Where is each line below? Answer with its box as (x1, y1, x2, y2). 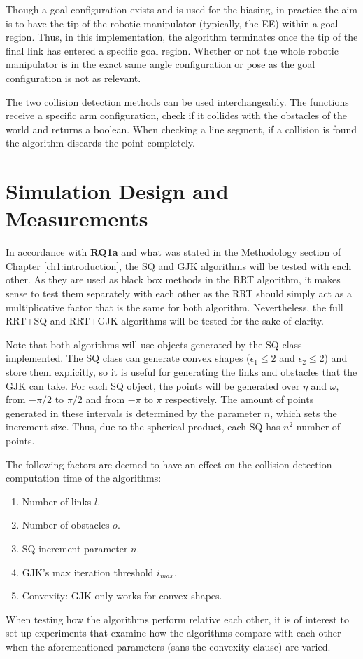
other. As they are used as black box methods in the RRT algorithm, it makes (6, 272, 341, 287)
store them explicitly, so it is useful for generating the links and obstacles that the (6, 365, 357, 379)
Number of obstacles (22, 517, 110, 532)
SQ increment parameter (22, 541, 128, 555)
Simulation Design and (6, 177, 229, 205)
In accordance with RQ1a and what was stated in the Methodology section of (6, 245, 341, 259)
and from (85, 392, 125, 407)
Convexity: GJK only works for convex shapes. (22, 588, 222, 603)
